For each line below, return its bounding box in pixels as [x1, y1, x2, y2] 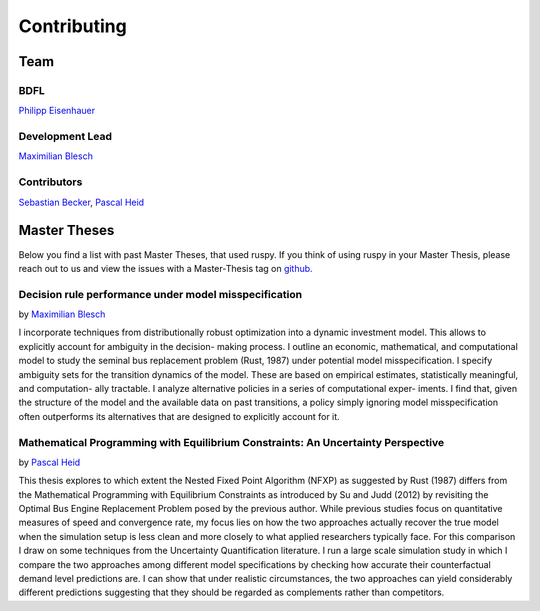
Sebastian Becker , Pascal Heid [18, 196, 145, 208]
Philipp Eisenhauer [18, 105, 95, 117]
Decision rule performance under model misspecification [18, 287, 303, 301]
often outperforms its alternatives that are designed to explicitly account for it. [18, 410, 340, 422]
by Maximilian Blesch [18, 308, 106, 320]
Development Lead [18, 130, 112, 144]
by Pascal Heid [18, 456, 81, 468]
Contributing [18, 15, 127, 37]
